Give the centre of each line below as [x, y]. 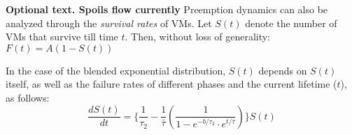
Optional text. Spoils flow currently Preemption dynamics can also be [167, 9]
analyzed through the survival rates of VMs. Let [109, 23]
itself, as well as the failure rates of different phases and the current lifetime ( [171, 84]
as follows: [28, 97]
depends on [283, 70]
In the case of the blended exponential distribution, [116, 70]
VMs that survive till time [62, 37]
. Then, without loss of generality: [198, 37]
